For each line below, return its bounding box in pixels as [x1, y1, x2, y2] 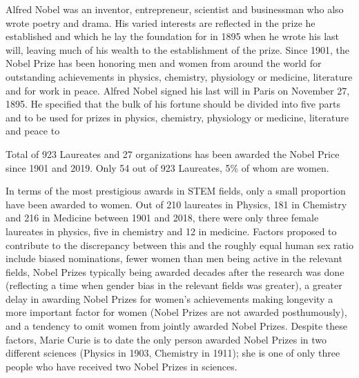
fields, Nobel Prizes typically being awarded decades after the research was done [6, 264, 345, 279]
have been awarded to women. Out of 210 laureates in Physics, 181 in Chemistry [6, 197, 347, 211]
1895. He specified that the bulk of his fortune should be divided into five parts [6, 97, 340, 111]
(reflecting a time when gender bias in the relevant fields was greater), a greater [6, 278, 342, 292]
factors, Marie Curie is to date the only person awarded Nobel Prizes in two [6, 332, 327, 346]
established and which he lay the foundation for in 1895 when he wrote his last [6, 29, 340, 43]
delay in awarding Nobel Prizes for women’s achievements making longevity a [6, 291, 333, 306]
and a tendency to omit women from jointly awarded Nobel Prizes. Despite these [6, 319, 347, 333]
